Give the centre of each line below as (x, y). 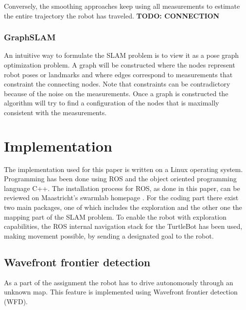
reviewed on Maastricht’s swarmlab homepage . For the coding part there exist (121, 198)
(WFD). (16, 301)
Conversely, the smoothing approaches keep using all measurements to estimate (122, 6)
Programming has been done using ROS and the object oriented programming (120, 179)
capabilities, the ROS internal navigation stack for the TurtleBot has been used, (123, 226)
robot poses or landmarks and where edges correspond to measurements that (118, 74)
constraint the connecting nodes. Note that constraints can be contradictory (117, 84)
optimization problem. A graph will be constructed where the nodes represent (120, 65)
